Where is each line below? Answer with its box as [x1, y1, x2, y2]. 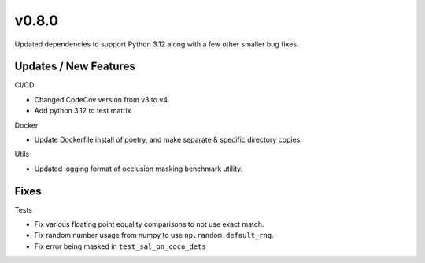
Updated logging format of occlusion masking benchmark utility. [34, 164, 243, 173]
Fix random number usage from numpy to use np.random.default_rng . [34, 231, 275, 240]
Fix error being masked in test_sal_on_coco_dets [34, 241, 206, 251]
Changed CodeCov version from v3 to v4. [34, 94, 170, 104]
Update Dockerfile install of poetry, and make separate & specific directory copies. [34, 135, 303, 145]
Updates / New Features [14, 60, 135, 73]
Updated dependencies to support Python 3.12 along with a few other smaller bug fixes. [14, 39, 299, 49]
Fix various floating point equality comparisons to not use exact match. [34, 220, 264, 229]
